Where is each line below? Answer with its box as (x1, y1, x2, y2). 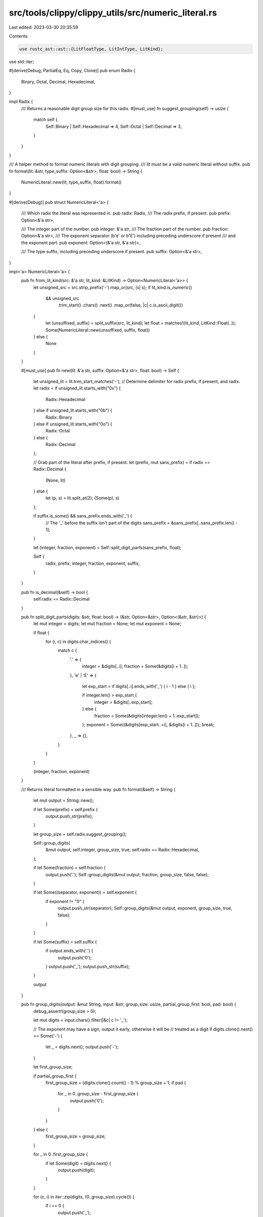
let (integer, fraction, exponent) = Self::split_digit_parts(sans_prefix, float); (33, 544, 182, 550)
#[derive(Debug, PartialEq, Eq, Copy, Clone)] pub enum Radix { (9, 68, 136, 74)
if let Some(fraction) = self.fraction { (33, 865, 106, 871)
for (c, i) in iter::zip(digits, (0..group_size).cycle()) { (33, 1194, 135, 1200)
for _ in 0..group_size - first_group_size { (57, 1091, 139, 1097)
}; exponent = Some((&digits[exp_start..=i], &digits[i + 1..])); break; (82, 721, 215, 727)
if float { (33, 629, 50, 635)
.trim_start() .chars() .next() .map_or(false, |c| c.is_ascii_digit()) (57, 302, 183, 308)
